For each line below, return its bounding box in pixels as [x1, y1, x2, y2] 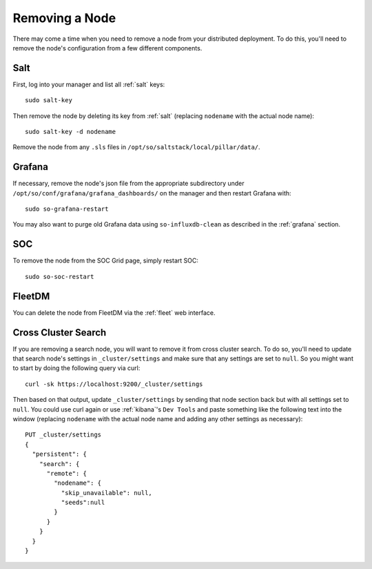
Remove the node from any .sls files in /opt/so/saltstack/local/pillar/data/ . [12, 143, 261, 151]
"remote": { [46, 470, 87, 477]
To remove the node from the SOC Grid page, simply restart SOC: [12, 256, 199, 265]
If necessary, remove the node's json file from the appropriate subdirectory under [12, 180, 245, 188]
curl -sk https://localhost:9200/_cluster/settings [25, 380, 203, 388]
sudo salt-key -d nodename [25, 128, 116, 136]
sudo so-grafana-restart [25, 205, 109, 213]
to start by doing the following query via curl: [12, 364, 141, 372]
